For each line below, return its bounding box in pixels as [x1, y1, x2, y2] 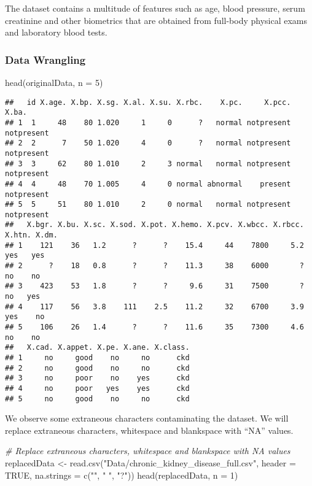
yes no [5, 312, 45, 322]
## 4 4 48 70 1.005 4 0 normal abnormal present [5, 179, 291, 188]
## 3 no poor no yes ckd [5, 374, 190, 383]
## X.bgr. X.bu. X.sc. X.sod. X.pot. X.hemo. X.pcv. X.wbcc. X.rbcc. [5, 220, 304, 229]
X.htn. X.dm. [5, 231, 58, 240]
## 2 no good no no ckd [5, 363, 190, 372]
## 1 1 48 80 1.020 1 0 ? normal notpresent [5, 118, 291, 127]
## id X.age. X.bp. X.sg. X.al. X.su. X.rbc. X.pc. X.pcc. [5, 98, 291, 107]
